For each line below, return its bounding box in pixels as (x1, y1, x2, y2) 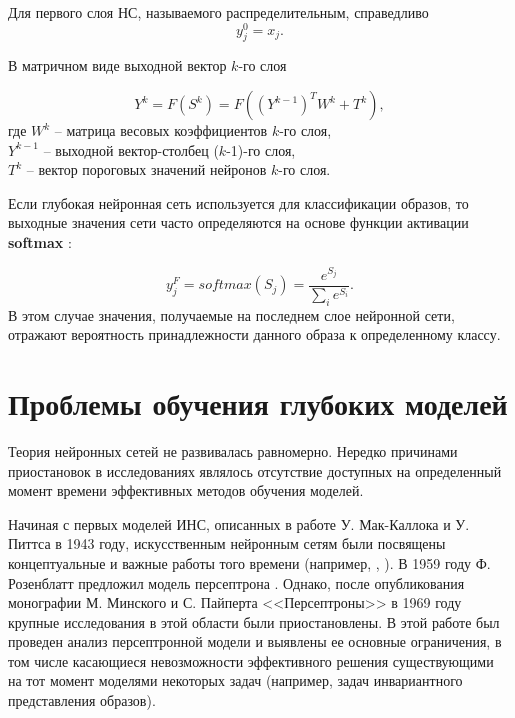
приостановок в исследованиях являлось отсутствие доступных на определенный (8, 460, 502, 481)
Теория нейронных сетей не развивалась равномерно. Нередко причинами (8, 440, 458, 461)
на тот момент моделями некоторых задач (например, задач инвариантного (8, 670, 463, 691)
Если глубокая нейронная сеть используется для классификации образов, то (8, 192, 469, 213)
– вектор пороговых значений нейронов (26, 159, 267, 180)
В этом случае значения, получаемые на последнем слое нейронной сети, (8, 304, 455, 325)
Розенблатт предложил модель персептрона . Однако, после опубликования (8, 572, 465, 593)
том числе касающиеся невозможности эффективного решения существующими (8, 650, 494, 671)
